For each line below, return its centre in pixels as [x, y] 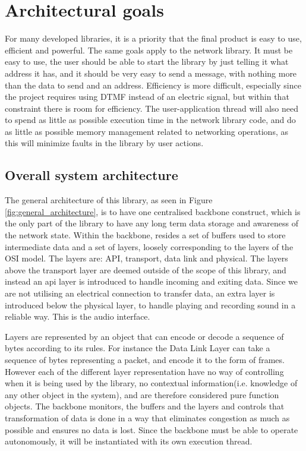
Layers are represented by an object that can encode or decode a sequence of [144, 336]
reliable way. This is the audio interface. [78, 316]
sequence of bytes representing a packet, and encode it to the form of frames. [145, 359]
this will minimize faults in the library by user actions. [104, 143]
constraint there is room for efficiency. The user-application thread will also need [152, 108]
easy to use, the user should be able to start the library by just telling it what [147, 61]
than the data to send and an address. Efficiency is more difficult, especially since [153, 85]
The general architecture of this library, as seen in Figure [109, 200]
